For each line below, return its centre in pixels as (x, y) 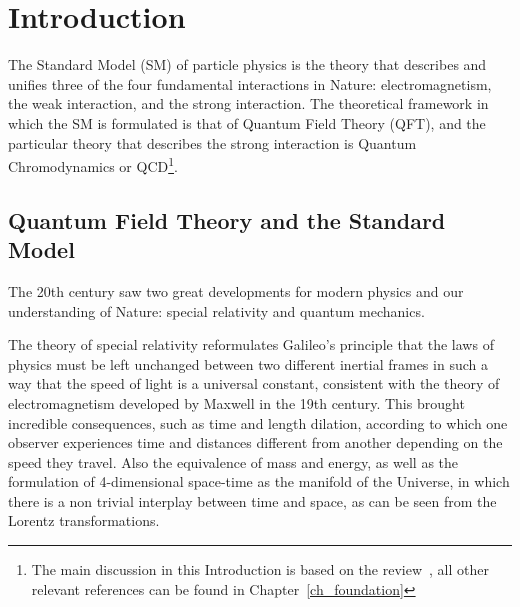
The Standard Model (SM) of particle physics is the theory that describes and (247, 64)
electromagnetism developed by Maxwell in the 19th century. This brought (236, 402)
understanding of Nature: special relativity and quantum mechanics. (216, 310)
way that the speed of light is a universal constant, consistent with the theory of (254, 383)
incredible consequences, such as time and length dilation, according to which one (258, 422)
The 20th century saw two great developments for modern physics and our (236, 290)
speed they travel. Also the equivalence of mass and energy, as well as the (233, 461)
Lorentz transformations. (84, 520)
